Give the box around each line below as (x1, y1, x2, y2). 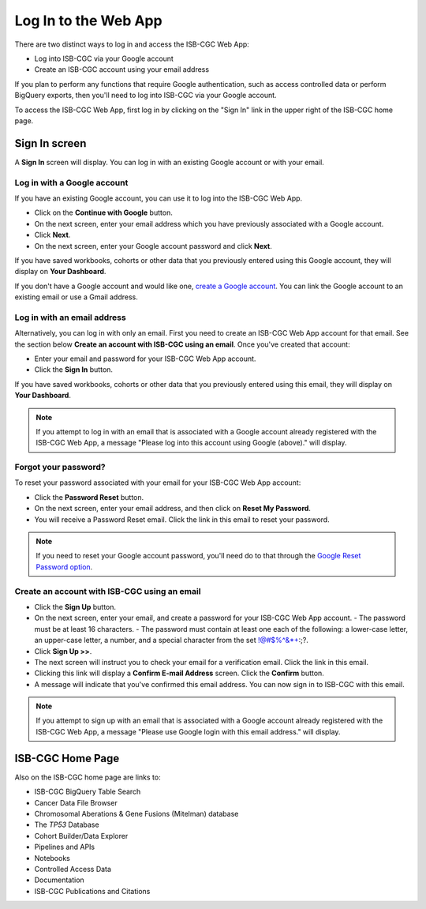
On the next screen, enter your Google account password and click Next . (34, 241, 272, 250)
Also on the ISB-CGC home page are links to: (14, 772, 161, 782)
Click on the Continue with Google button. (34, 208, 173, 217)
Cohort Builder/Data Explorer (34, 831, 129, 840)
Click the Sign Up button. (34, 602, 117, 611)
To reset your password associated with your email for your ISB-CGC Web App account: (14, 478, 301, 487)
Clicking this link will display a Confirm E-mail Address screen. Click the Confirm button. (34, 668, 325, 678)
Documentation (34, 875, 84, 885)
